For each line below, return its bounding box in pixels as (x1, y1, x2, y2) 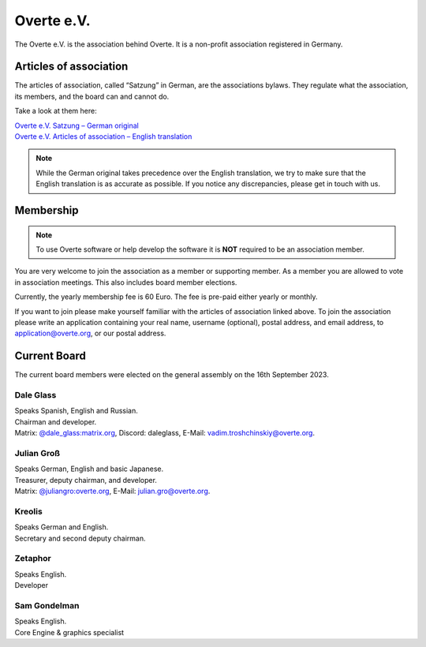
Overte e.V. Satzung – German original (14, 121, 140, 130)
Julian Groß (14, 447, 61, 458)
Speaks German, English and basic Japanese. (14, 464, 164, 473)
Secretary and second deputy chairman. (14, 533, 146, 543)
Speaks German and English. (14, 522, 109, 532)
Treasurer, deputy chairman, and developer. (14, 475, 158, 484)
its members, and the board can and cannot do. (14, 92, 170, 101)
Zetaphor (14, 553, 51, 564)
